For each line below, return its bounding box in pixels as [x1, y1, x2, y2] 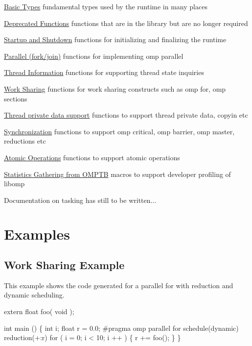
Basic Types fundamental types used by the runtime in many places [4, 1, 207, 11]
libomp [4, 178, 25, 189]
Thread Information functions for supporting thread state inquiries [4, 67, 204, 77]
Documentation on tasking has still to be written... [4, 195, 157, 205]
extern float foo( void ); [4, 306, 74, 317]
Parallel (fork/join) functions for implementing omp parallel [4, 50, 183, 61]
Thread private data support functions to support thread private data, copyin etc [4, 110, 248, 120]
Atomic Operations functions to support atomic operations [4, 152, 180, 162]
